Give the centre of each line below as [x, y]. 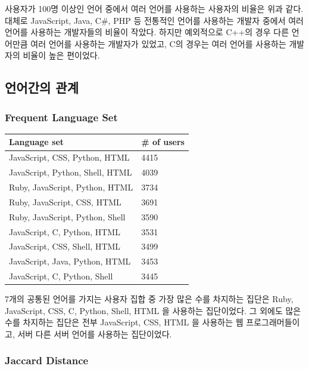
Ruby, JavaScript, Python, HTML [71, 187]
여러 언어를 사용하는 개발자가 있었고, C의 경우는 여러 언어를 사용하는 [158, 43]
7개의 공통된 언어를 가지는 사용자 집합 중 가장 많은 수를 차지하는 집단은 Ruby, [149, 299]
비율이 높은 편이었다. [61, 55]
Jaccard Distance [47, 360]
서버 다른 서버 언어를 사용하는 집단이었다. [95, 333]
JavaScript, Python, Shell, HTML [71, 172]
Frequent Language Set [61, 117]
